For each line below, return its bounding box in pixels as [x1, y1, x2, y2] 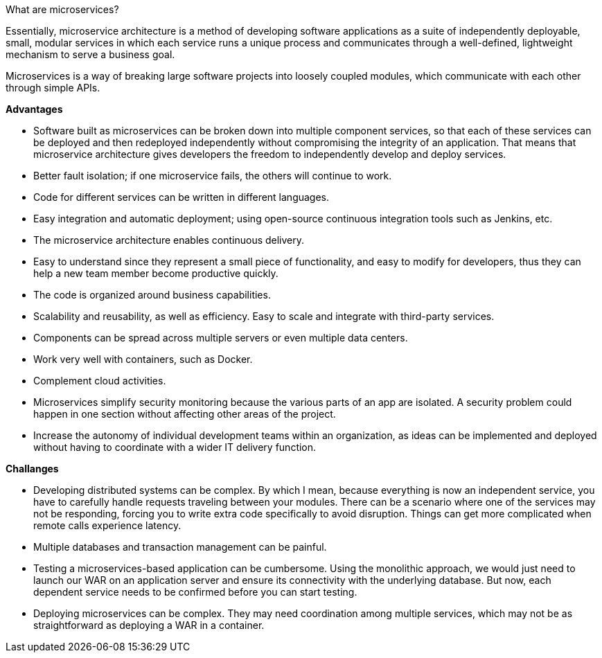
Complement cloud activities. [33, 375, 166, 386]
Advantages [6, 103, 63, 115]
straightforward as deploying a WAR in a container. [33, 619, 265, 631]
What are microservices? [6, 3, 119, 15]
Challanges [6, 463, 59, 474]
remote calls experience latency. [33, 519, 182, 531]
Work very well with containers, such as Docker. [33, 353, 253, 365]
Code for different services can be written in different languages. [33, 191, 330, 203]
